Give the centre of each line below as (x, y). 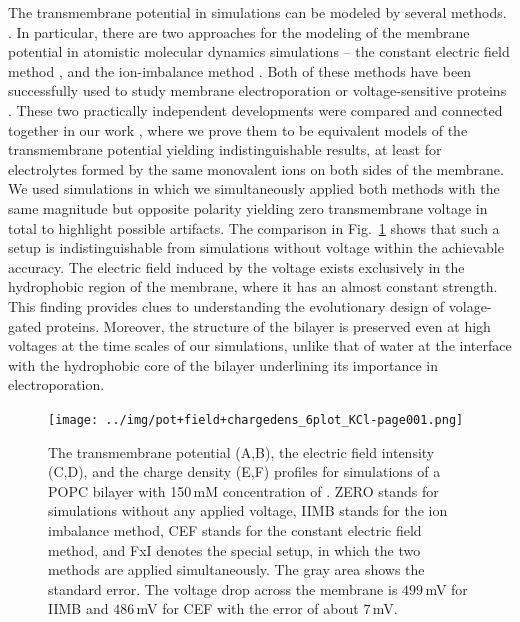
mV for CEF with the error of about (247, 608)
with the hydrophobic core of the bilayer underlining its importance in (223, 364)
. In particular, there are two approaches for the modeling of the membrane (239, 31)
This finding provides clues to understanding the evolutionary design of (226, 305)
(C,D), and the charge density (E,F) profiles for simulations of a (244, 471)
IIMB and (78, 608)
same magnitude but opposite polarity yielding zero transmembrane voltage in (248, 207)
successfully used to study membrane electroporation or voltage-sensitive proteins (257, 90)
